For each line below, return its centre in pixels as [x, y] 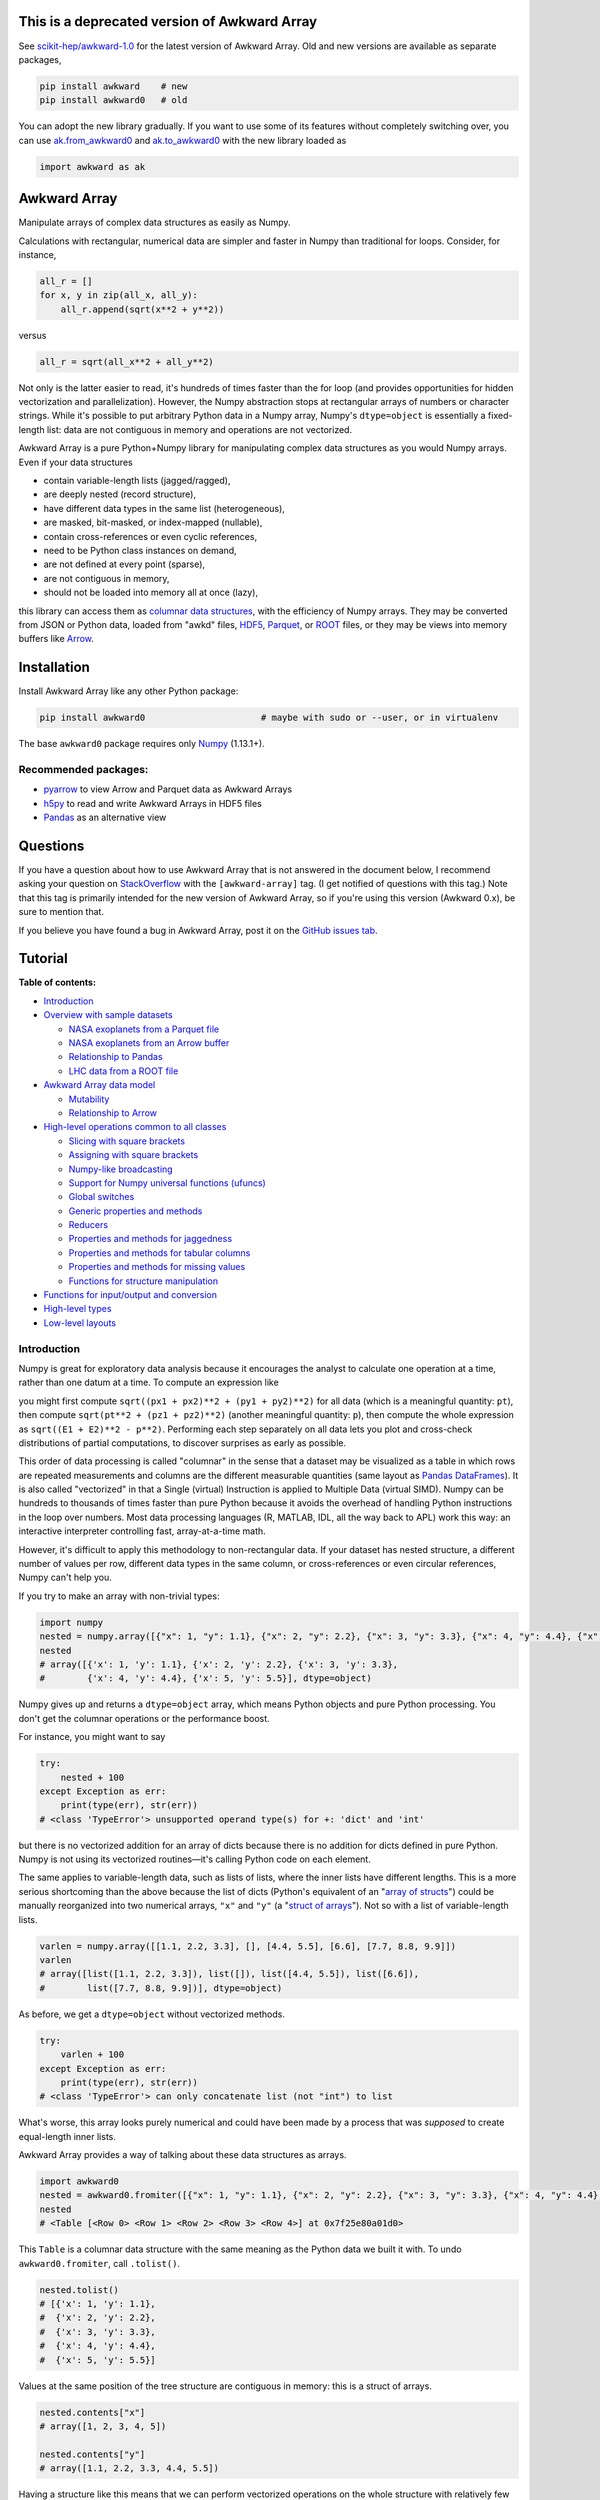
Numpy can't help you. [65, 1577]
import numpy [71, 1622]
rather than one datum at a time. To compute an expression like [148, 1382]
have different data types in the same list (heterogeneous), [164, 508]
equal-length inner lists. [67, 2136]
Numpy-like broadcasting [121, 1169]
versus [32, 335]
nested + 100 [92, 1777]
